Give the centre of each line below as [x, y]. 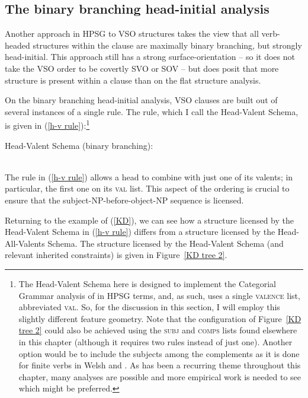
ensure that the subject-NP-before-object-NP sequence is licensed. [124, 200]
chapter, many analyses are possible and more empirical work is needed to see [160, 376]
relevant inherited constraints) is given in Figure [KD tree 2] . [116, 255]
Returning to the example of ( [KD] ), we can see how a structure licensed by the [149, 220]
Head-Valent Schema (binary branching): [79, 145]
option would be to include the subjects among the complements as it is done [159, 353]
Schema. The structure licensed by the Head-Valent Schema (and [166, 243]
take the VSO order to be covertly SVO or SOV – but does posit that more [142, 68]
